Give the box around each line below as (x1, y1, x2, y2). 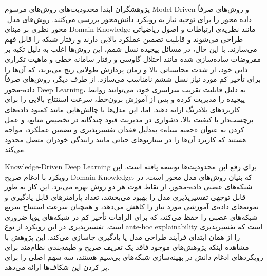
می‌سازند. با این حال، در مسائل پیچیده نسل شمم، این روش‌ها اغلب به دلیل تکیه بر (5, 44, 257, 54)
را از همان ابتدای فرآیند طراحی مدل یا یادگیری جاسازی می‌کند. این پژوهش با (5, 231, 240, 242)
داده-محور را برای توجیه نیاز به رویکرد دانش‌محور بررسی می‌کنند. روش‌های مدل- (5, 13, 252, 24)
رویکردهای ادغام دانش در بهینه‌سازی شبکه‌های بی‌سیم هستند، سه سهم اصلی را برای (5, 251, 263, 262)
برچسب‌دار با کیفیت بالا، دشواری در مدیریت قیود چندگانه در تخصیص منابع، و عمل (5, 114, 254, 124)
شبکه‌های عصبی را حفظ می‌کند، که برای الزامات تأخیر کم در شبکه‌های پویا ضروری (5, 211, 258, 222)
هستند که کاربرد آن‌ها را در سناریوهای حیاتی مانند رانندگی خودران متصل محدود (5, 134, 246, 144)
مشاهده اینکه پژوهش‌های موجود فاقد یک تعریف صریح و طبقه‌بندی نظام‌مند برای (5, 241, 249, 252)
